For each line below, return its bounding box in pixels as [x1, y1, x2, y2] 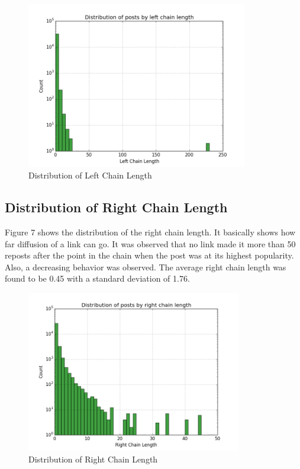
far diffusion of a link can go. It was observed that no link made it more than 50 [5, 237, 296, 250]
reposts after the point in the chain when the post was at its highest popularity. [5, 249, 294, 261]
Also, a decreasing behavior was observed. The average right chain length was [5, 260, 286, 273]
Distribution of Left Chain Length [28, 169, 152, 181]
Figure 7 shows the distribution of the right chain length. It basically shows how [5, 225, 296, 238]
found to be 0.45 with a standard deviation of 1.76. [5, 272, 190, 285]
